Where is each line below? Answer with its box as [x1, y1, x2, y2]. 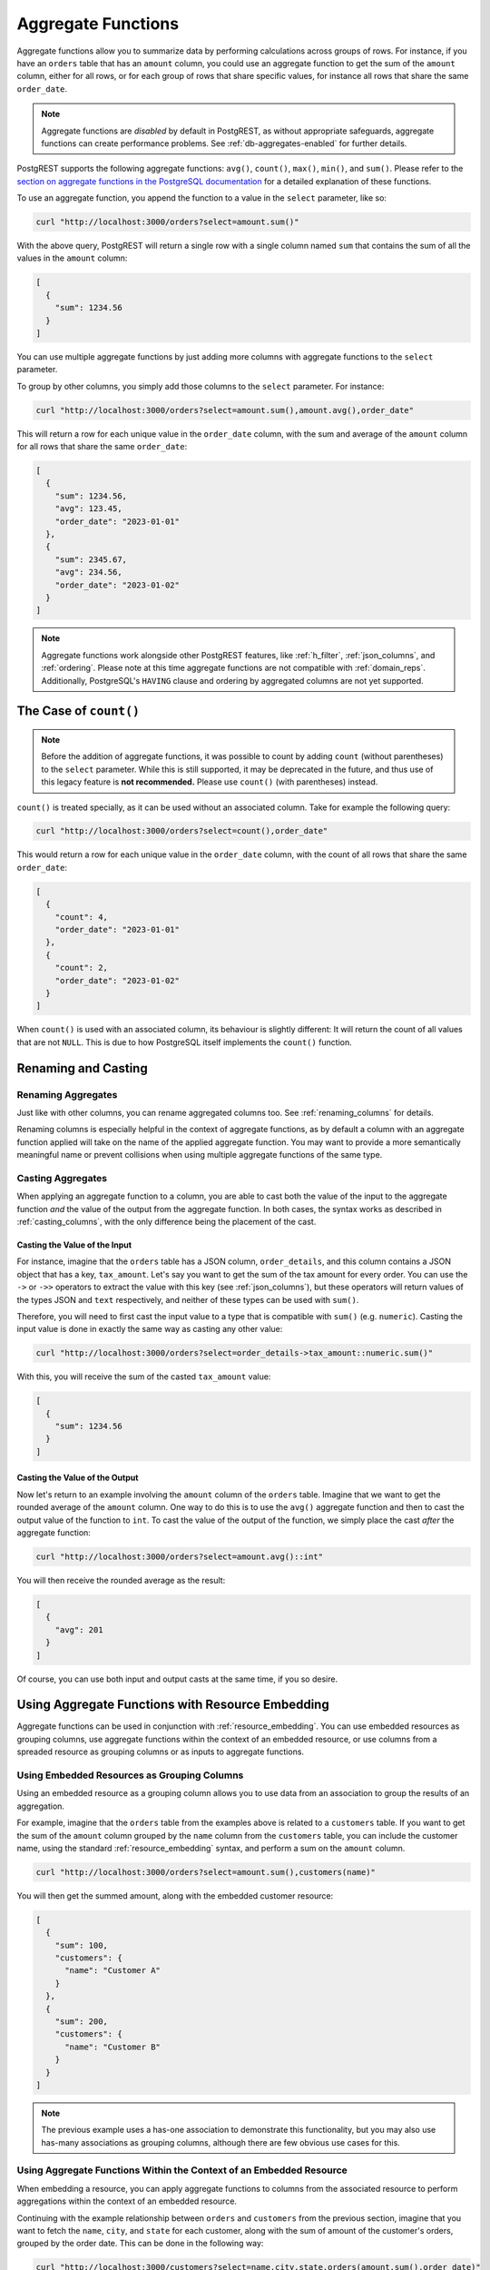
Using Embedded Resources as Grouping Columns [16, 1769, 244, 1781]
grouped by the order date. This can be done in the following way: [16, 2238, 264, 2249]
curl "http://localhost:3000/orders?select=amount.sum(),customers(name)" [35, 1867, 377, 1877]
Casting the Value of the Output [16, 1472, 139, 1484]
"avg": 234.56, [54, 567, 122, 577]
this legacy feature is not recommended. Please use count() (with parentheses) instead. [41, 776, 378, 787]
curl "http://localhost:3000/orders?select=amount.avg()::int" [35, 1551, 324, 1562]
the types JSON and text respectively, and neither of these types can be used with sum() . [16, 1294, 359, 1305]
